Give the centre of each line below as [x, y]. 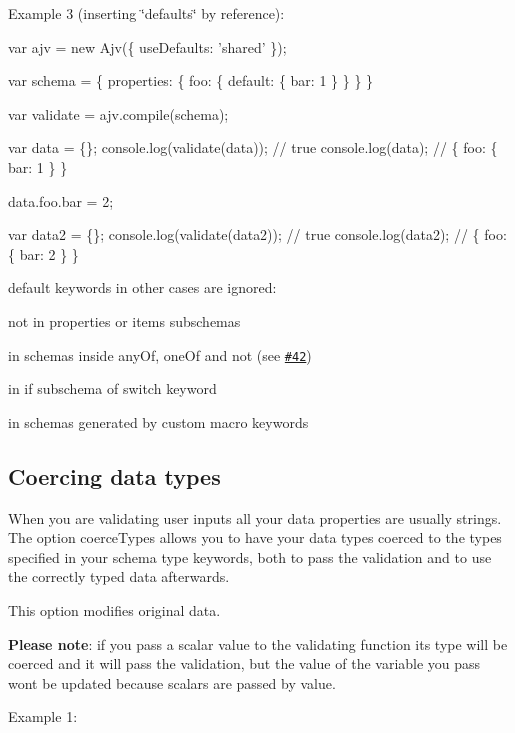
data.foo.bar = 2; [61, 200]
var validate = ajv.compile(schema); [118, 113]
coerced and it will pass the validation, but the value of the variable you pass [244, 663]
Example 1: [43, 716]
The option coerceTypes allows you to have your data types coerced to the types [255, 537]
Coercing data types [114, 475]
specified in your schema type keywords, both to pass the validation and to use [250, 556]
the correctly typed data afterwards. [119, 576]
